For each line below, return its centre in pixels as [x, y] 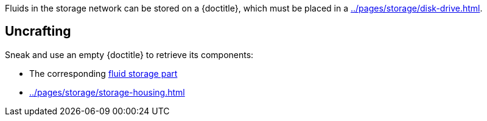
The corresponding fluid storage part [103, 73]
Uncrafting [38, 31]
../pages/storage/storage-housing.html [107, 92]
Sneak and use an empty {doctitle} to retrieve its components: [129, 54]
